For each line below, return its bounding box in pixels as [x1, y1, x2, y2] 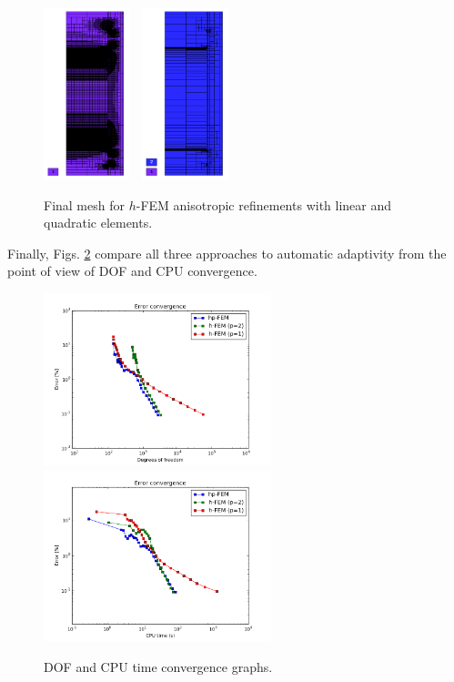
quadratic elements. [44, 213, 153, 232]
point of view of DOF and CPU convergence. [7, 261, 257, 280]
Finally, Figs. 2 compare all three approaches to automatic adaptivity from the [7, 243, 447, 262]
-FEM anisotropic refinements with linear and [136, 195, 392, 214]
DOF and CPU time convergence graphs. [44, 657, 273, 677]
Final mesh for [44, 195, 125, 214]
